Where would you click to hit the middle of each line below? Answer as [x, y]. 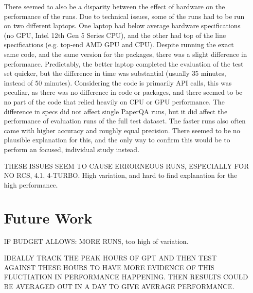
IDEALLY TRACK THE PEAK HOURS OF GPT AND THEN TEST [110, 258]
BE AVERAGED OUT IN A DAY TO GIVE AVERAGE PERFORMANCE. [119, 286]
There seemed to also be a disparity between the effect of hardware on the [115, 6]
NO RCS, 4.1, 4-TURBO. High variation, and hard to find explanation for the [121, 175]
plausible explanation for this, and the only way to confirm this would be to [117, 140]
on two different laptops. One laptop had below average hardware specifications [122, 26]
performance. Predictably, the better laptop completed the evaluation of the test [124, 63]
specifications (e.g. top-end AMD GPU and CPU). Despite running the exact [119, 44]
